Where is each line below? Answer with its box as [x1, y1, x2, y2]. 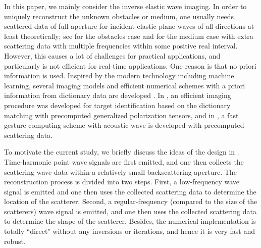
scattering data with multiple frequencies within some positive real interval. [4, 40, 238, 51]
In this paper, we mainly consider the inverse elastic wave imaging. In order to [4, 1, 247, 11]
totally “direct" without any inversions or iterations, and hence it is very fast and [4, 226, 255, 236]
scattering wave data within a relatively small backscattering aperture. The [4, 166, 237, 177]
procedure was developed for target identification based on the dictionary [4, 100, 231, 110]
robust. [4, 235, 26, 246]
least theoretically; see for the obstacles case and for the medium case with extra [4, 30, 253, 41]
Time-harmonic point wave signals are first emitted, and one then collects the [4, 156, 244, 167]
